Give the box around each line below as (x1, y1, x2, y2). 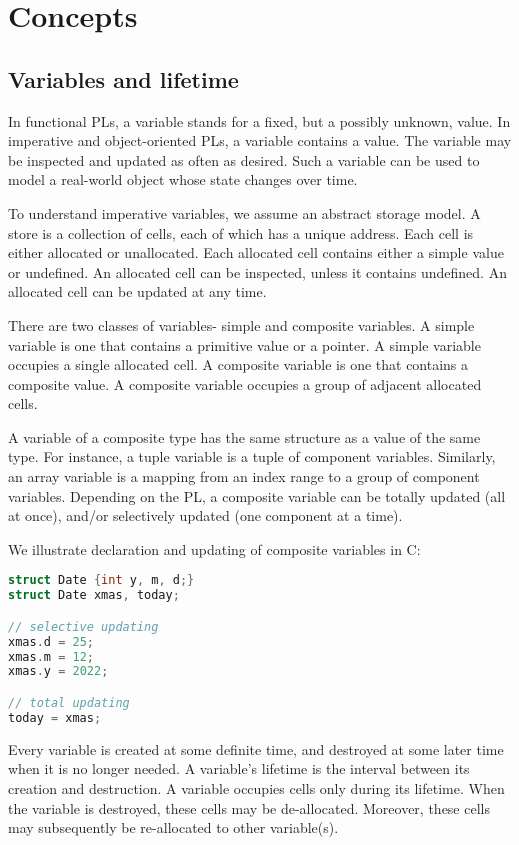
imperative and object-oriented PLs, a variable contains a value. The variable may (8, 130, 512, 151)
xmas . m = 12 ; (8, 649, 94, 664)
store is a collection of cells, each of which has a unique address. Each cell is (8, 222, 474, 243)
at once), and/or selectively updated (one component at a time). (8, 505, 403, 526)
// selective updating (8, 619, 159, 634)
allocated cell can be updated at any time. (8, 281, 267, 302)
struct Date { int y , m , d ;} (8, 573, 195, 588)
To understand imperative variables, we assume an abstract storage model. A (8, 202, 481, 223)
